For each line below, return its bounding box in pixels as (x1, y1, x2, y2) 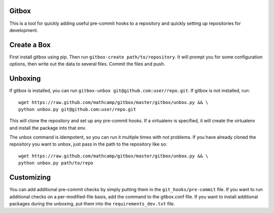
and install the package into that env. (9, 125, 86, 131)
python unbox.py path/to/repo (18, 160, 94, 166)
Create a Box (9, 41, 51, 49)
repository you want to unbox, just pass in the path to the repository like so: (9, 141, 167, 147)
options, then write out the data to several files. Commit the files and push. (9, 61, 165, 67)
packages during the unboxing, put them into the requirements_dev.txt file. (9, 200, 175, 206)
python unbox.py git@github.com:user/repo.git (18, 106, 136, 112)
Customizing (9, 173, 51, 182)
